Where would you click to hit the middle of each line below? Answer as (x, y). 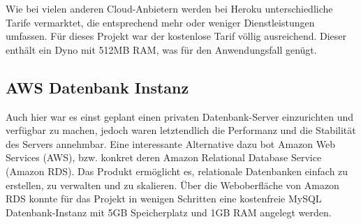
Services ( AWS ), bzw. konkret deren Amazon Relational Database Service (164, 157)
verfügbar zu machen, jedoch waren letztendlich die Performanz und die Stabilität (181, 130)
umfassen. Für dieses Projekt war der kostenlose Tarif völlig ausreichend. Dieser (176, 36)
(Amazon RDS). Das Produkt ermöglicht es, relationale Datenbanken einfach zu (177, 171)
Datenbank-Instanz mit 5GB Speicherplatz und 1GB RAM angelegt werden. (169, 212)
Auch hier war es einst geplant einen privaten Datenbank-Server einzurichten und (179, 116)
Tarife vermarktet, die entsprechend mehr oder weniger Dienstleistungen (160, 22)
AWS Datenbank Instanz (97, 87)
